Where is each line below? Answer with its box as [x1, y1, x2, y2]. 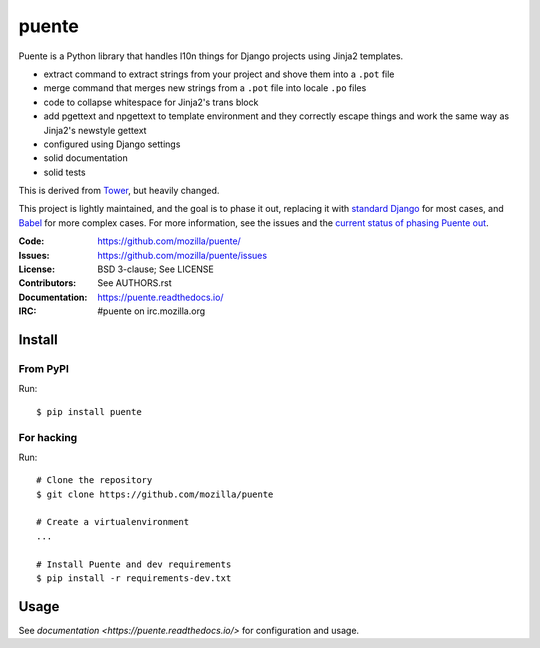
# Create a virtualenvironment [36, 516, 190, 528]
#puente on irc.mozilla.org [97, 305, 206, 317]
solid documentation [43, 152, 129, 164]
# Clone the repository [36, 475, 153, 486]
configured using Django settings [43, 138, 181, 150]
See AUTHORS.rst [97, 277, 172, 289]
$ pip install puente [36, 406, 142, 417]
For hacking [18, 430, 78, 444]
